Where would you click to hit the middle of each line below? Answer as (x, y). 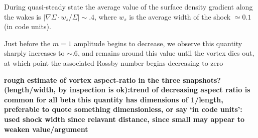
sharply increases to (34, 53)
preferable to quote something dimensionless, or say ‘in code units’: (123, 109)
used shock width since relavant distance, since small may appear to (124, 119)
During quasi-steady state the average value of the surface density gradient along (128, 7)
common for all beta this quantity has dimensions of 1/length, (114, 99)
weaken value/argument (46, 129)
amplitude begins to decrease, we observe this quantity (158, 43)
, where (106, 16)
